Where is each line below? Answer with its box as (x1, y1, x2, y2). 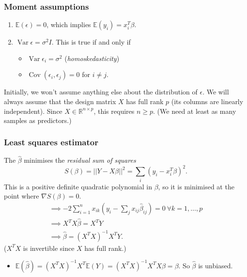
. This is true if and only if (51, 37, 131, 47)
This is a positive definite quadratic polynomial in (4, 181, 152, 191)
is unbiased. (198, 260, 233, 270)
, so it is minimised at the (158, 181, 234, 191)
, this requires (93, 106, 135, 116)
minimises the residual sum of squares (24, 155, 136, 165)
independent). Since (4, 106, 62, 116)
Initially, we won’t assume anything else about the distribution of (4, 87, 198, 97)
